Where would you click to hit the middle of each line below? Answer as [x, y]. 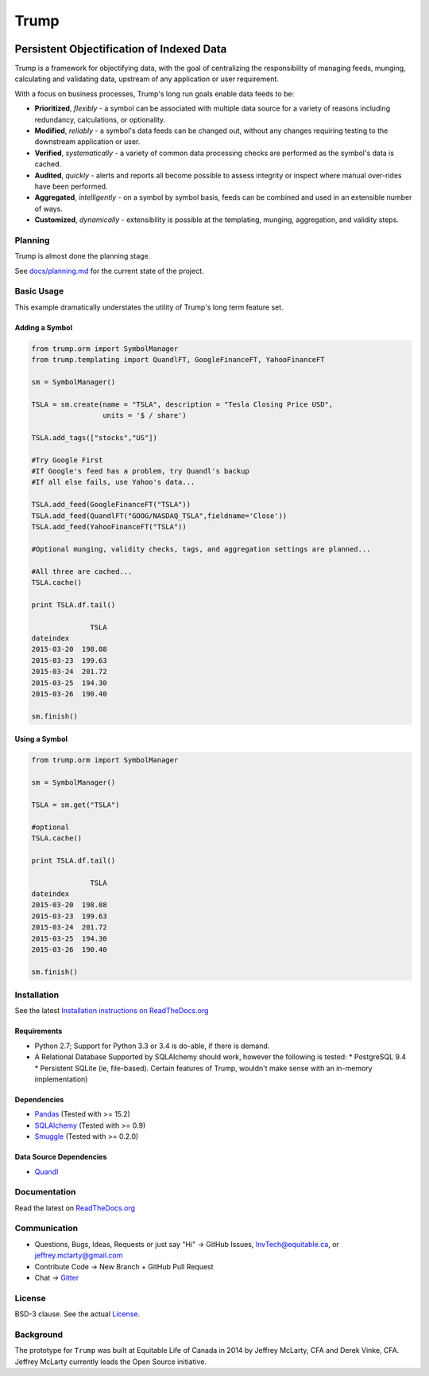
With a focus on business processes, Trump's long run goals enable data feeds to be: [155, 94]
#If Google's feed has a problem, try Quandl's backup [140, 471]
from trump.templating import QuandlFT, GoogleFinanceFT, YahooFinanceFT [178, 360]
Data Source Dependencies [61, 1157]
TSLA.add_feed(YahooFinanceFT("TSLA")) [109, 527]
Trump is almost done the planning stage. [83, 256]
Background [39, 1335]
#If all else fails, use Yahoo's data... [113, 482]
